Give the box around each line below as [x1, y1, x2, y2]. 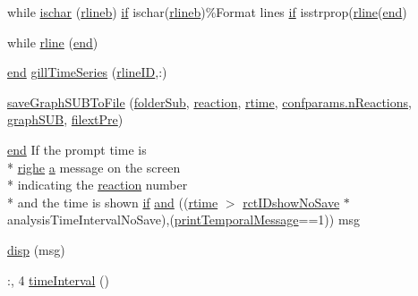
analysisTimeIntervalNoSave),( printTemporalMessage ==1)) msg [7, 210, 361, 229]
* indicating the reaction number [7, 175, 188, 194]
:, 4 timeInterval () [7, 270, 109, 289]
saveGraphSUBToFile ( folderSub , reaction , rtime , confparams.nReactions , [7, 92, 412, 111]
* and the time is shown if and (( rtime [7, 192, 218, 211]
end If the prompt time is [7, 140, 147, 158]
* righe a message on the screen [7, 157, 181, 176]
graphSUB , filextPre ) [7, 110, 124, 129]
